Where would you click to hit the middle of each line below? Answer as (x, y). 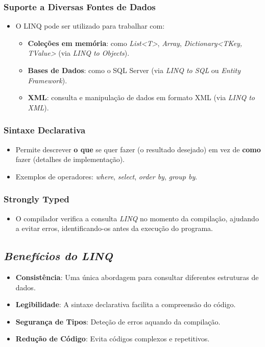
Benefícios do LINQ (58, 256)
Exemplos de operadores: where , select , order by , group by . (106, 176)
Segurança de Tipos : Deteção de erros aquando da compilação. (118, 321)
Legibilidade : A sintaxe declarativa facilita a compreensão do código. (126, 304)
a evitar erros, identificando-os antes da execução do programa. (114, 228)
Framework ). (47, 80)
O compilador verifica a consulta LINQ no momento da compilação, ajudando (137, 218)
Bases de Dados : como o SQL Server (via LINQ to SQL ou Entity (134, 70)
